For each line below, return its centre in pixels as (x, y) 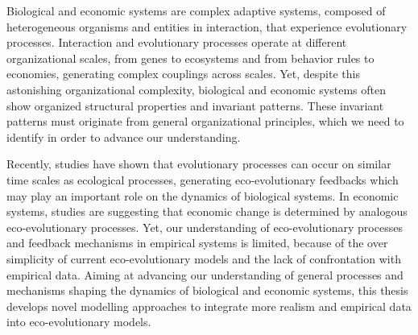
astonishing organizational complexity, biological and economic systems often (196, 89)
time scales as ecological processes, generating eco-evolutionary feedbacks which (203, 179)
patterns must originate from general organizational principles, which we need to (205, 121)
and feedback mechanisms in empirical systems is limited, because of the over (197, 243)
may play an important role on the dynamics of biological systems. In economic (203, 195)
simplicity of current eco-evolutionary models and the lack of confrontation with (204, 258)
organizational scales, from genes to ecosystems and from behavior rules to (190, 58)
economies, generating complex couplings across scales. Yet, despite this (183, 74)
